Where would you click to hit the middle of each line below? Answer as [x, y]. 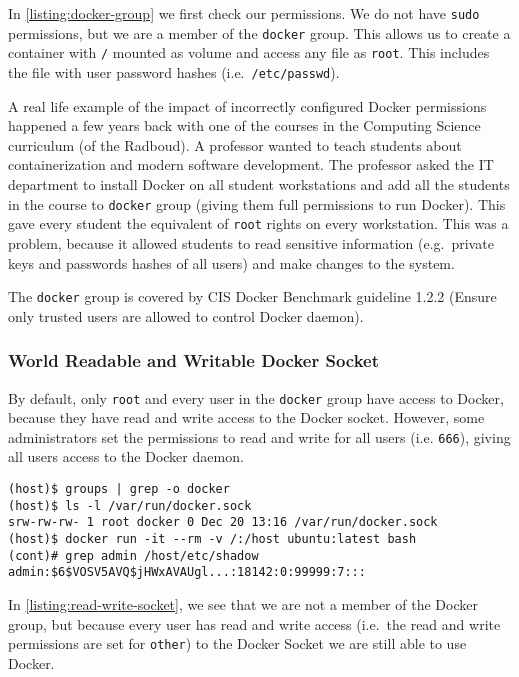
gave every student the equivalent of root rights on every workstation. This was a [258, 223]
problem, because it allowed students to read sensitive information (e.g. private [251, 242]
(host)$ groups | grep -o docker [119, 489]
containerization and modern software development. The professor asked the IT [251, 164]
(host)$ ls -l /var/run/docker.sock [130, 505]
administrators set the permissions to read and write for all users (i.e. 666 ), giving [259, 436]
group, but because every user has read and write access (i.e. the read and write [254, 623]
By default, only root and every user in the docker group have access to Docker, [256, 397]
